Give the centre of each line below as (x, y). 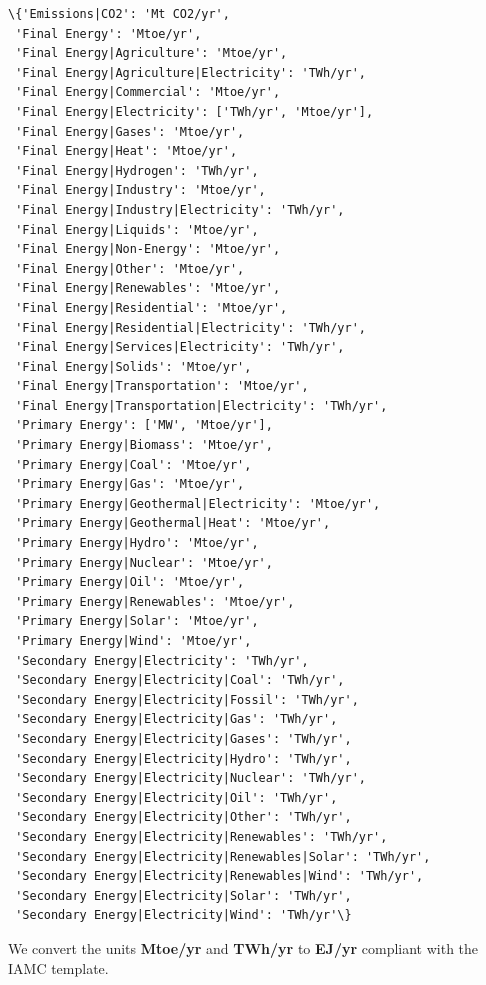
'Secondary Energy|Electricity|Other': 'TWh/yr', (183, 817)
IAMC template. (58, 967)
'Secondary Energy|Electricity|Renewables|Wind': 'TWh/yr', (219, 876)
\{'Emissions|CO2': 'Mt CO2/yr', (119, 14)
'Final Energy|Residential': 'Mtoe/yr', (151, 307)
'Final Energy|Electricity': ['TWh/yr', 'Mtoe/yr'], (194, 111)
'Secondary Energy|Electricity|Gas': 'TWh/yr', (176, 719)
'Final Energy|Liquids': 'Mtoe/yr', (137, 229)
